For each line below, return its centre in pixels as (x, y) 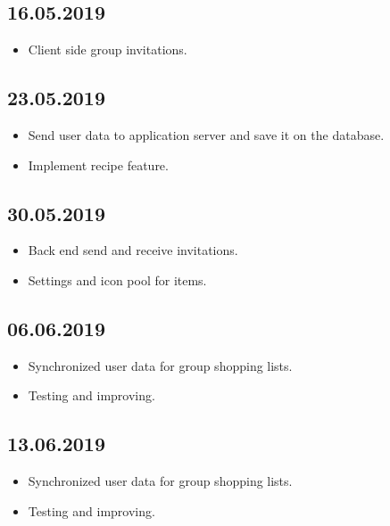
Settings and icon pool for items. (117, 279)
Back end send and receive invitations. (133, 250)
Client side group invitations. (108, 49)
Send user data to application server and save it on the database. (206, 135)
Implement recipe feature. (98, 164)
